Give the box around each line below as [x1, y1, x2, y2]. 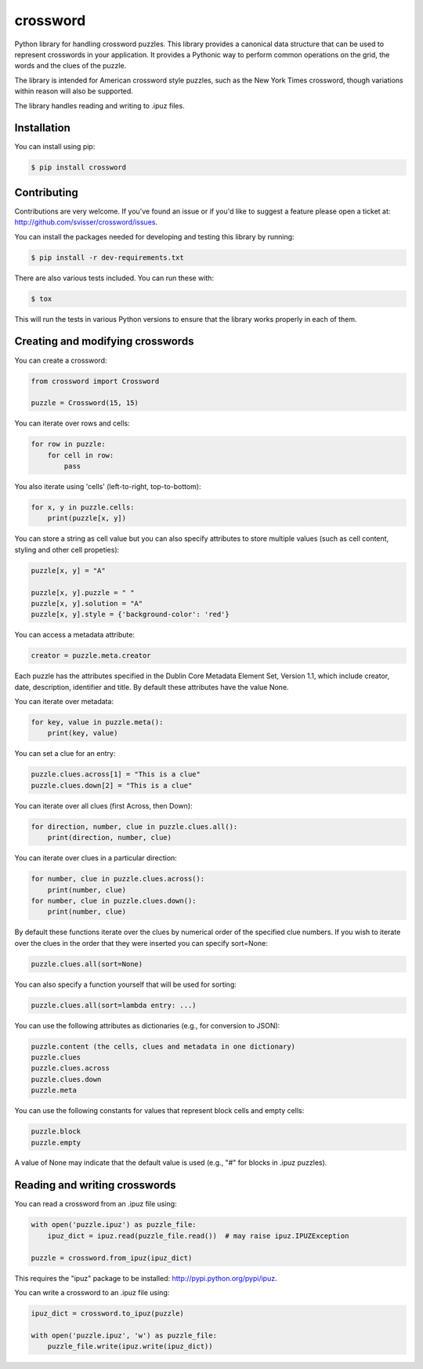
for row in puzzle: [31, 440, 106, 449]
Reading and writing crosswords [14, 1178, 176, 1192]
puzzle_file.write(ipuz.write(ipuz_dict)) [47, 1342, 213, 1351]
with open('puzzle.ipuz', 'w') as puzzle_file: [31, 1331, 217, 1340]
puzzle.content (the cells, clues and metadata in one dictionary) [31, 1042, 296, 1051]
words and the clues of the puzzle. [14, 61, 127, 71]
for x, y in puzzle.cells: [31, 503, 135, 512]
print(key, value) [47, 728, 118, 738]
